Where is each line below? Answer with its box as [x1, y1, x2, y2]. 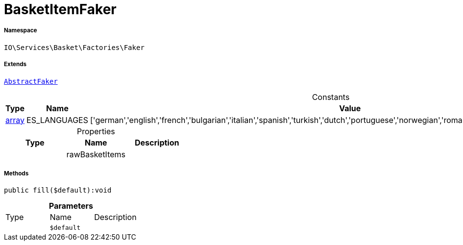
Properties [77, 126, 115, 136]
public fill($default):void [4, 186, 112, 195]
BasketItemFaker [4, 1, 117, 18]
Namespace [4, 27, 37, 34]
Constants [312, 92, 350, 102]
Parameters [49, 201, 93, 211]
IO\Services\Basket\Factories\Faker [4, 43, 145, 51]
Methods [4, 170, 29, 177]
